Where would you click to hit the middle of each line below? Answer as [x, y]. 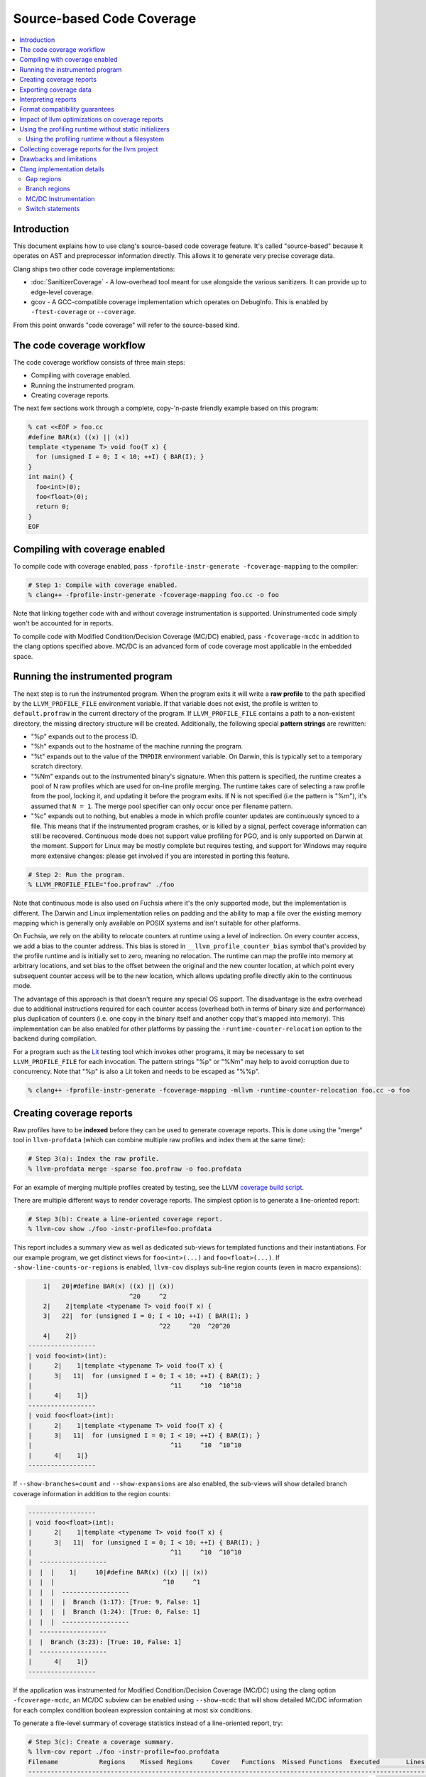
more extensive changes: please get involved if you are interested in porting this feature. [160, 856]
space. [23, 656]
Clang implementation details [62, 169]
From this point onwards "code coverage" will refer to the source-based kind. [126, 325]
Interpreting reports [48, 99]
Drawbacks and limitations [58, 159]
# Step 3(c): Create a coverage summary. [101, 1742]
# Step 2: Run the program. [77, 875]
